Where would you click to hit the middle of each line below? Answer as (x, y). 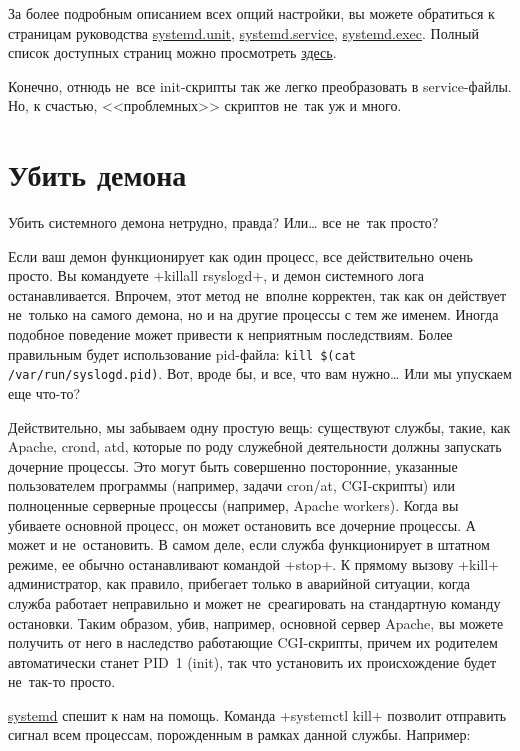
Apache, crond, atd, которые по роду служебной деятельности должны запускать (255, 446)
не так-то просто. (62, 681)
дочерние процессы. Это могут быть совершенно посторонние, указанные (233, 465)
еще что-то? (44, 392)
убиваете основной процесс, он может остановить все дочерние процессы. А (242, 524)
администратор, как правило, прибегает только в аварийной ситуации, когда (239, 583)
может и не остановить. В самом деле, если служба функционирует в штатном (249, 544)
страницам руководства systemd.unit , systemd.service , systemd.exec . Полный (243, 32)
